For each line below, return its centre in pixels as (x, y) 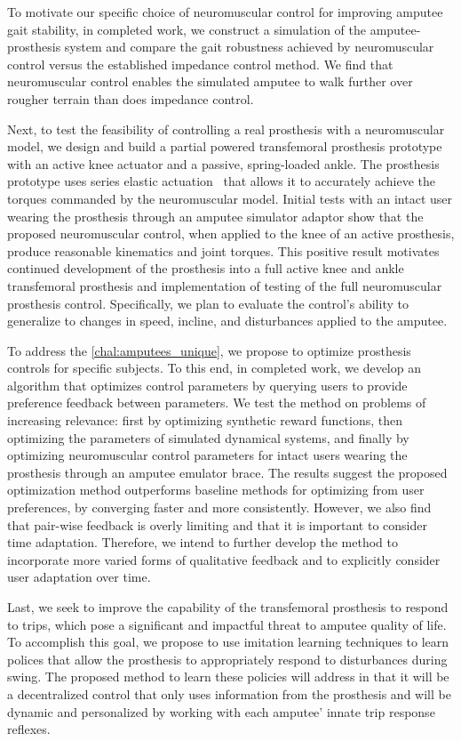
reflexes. (29, 729)
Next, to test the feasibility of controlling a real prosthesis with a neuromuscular (226, 129)
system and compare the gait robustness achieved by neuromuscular (249, 47)
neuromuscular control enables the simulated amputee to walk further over (210, 81)
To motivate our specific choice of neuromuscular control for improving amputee (225, 12)
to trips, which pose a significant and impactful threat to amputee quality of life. (227, 624)
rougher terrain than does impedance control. (131, 98)
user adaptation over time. (79, 577)
